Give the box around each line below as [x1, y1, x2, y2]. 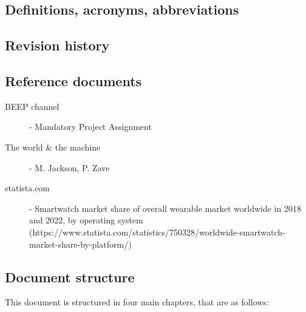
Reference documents [5, 71, 142, 90]
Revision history [5, 36, 110, 55]
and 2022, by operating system [29, 214, 143, 226]
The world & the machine [5, 140, 101, 153]
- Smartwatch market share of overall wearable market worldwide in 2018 [29, 202, 301, 214]
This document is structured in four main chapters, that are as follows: [5, 296, 269, 308]
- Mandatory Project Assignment [29, 120, 152, 133]
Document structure [5, 267, 135, 286]
